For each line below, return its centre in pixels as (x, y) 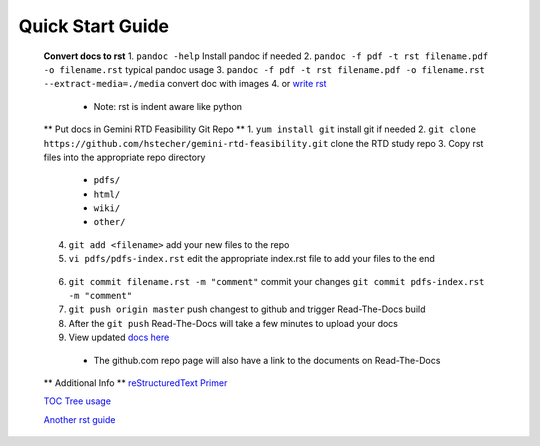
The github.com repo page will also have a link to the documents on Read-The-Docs (267, 360)
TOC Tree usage (77, 401)
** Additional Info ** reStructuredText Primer (135, 382)
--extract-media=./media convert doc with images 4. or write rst (185, 84)
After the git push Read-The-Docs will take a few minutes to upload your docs (233, 323)
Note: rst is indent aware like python (168, 106)
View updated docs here (119, 337)
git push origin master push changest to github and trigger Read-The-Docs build (247, 309)
